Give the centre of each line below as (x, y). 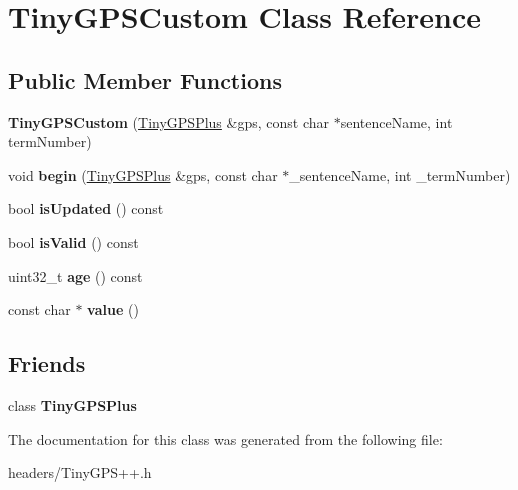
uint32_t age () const (75, 275)
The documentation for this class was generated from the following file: (225, 438)
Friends (47, 363)
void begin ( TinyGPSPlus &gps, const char (143, 174)
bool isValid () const (73, 241)
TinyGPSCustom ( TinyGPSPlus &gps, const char (169, 121)
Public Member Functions (145, 79)
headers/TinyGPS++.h (80, 472)
